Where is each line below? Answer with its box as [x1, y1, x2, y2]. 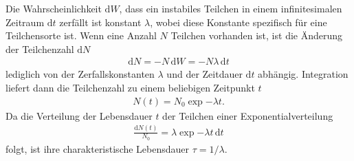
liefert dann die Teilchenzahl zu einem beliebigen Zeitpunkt [5, 80, 255, 94]
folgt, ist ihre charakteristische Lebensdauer [5, 141, 190, 155]
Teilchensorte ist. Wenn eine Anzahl [5, 28, 157, 43]
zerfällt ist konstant [59, 14, 142, 29]
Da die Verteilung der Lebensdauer [5, 108, 153, 122]
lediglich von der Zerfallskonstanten [5, 67, 155, 81]
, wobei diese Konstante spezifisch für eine [150, 14, 327, 29]
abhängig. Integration [258, 67, 349, 81]
